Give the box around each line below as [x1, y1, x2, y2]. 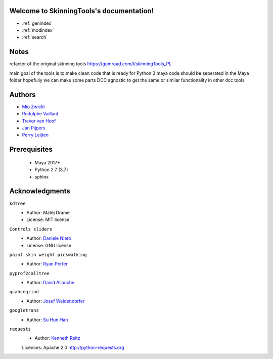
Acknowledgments [9, 187, 71, 196]
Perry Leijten [22, 132, 49, 138]
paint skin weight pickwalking [9, 252, 87, 257]
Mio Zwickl [22, 104, 45, 110]
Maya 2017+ [34, 159, 61, 165]
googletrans [9, 307, 39, 313]
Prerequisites [9, 145, 53, 154]
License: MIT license [26, 216, 70, 222]
